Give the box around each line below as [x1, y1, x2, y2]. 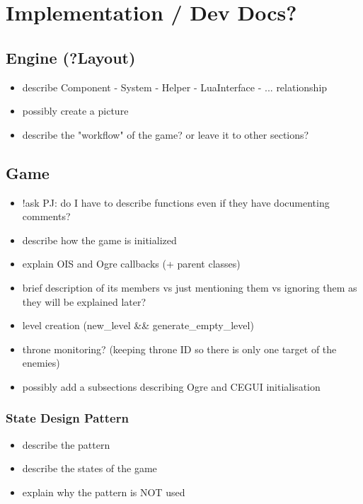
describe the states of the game [22, 461, 157, 476]
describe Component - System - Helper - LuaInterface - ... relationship [22, 79, 328, 94]
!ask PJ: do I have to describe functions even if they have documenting [22, 195, 330, 210]
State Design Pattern [6, 409, 129, 427]
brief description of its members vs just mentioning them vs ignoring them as [22, 280, 357, 294]
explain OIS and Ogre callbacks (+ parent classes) [22, 256, 241, 271]
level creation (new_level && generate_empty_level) [22, 318, 254, 333]
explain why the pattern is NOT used [22, 484, 185, 499]
